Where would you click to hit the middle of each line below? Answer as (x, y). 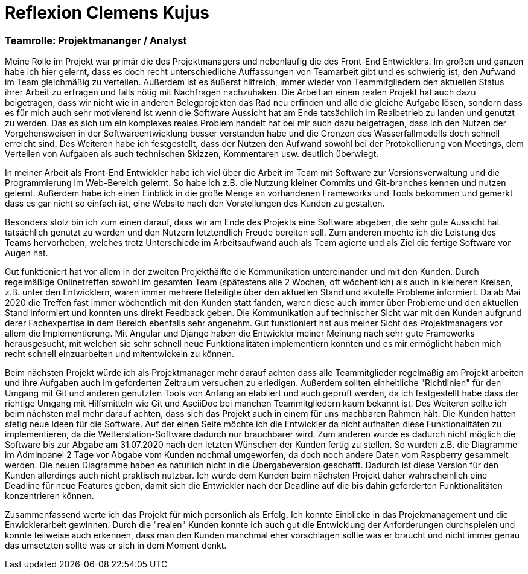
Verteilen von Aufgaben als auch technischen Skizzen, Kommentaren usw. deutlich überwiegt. (192, 154)
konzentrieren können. (49, 496)
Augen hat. (27, 253)
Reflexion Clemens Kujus (107, 13)
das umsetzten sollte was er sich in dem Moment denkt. (116, 546)
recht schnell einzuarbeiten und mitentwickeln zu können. (120, 354)
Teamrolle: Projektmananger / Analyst (96, 40)
